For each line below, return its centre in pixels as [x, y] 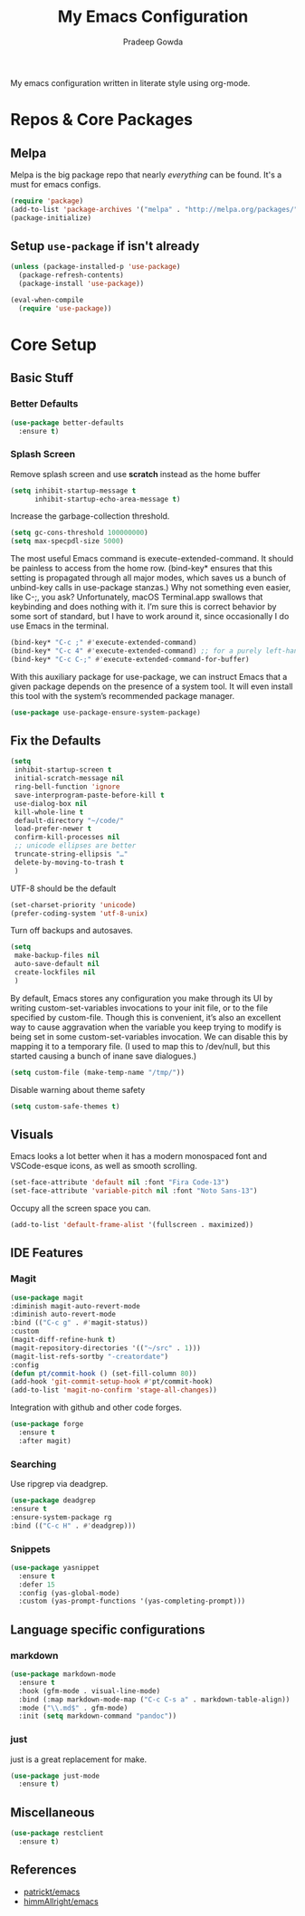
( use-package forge [47, 1424]
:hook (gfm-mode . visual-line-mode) [90, 1691]
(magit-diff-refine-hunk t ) [63, 1340]
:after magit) [45, 1441]
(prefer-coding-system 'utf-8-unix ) [79, 913]
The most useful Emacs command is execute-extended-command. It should [152, 559]
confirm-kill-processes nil [67, 838]
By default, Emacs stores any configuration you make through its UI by [142, 998]
